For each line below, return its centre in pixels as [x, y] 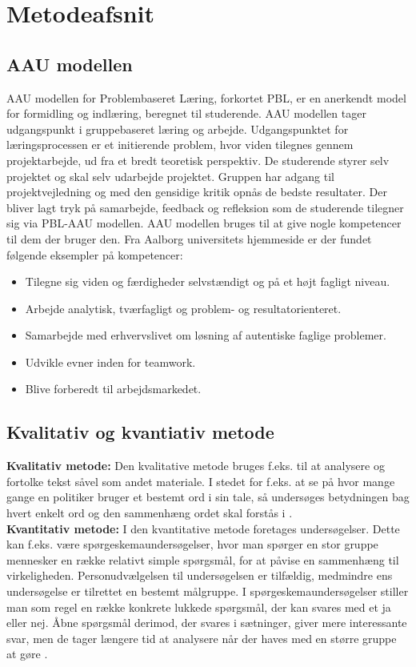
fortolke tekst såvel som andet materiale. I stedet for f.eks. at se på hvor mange [201, 481]
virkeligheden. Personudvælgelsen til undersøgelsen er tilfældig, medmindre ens [200, 575]
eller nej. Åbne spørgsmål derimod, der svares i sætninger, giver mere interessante [207, 623]
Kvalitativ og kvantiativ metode [140, 432]
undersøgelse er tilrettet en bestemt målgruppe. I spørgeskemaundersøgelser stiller [208, 591]
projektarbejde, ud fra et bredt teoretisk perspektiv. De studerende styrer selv [198, 160]
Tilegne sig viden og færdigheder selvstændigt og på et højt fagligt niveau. [208, 281]
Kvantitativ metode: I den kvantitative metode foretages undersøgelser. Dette [203, 528]
